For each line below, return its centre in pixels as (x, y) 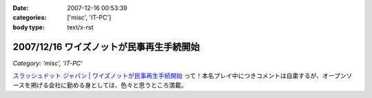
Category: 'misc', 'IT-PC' (48, 63)
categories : (30, 18)
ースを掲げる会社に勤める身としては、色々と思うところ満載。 (100, 85)
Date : (21, 8)
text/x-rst (80, 27)
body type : (29, 27)
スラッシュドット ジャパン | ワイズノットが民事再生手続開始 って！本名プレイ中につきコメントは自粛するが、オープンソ (183, 76)
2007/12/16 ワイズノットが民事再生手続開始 (106, 47)
